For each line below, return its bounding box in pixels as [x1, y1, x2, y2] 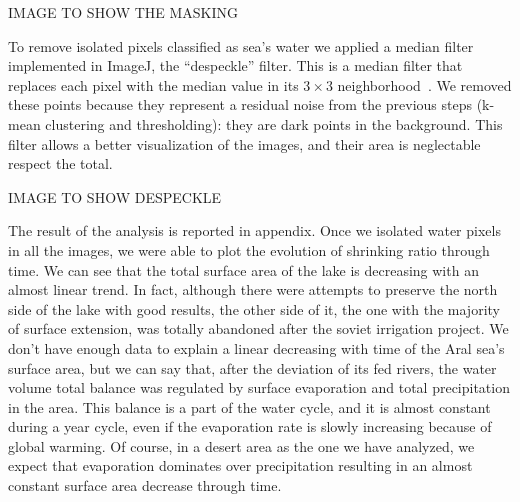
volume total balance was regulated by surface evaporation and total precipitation [8, 377, 510, 398]
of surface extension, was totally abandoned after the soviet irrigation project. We [8, 318, 509, 339]
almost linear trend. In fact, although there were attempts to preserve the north [8, 279, 498, 300]
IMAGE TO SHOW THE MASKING [8, 2, 239, 22]
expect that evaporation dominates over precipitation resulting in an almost [8, 455, 473, 476]
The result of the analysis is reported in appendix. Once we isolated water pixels [8, 220, 501, 241]
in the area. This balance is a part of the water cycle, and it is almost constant [8, 396, 491, 417]
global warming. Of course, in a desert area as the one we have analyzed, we [8, 435, 475, 456]
